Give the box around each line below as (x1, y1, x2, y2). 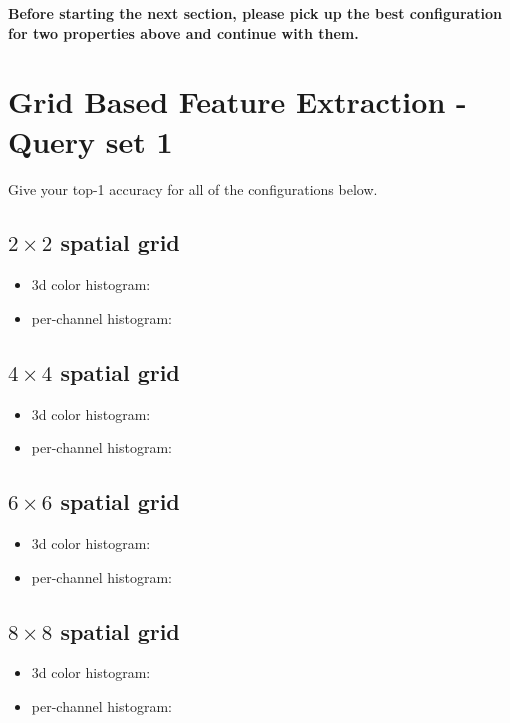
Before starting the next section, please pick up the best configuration (8, 3, 503, 23)
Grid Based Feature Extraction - (8, 81, 467, 122)
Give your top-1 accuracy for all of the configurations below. (8, 178, 378, 199)
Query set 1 (8, 120, 173, 161)
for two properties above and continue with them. (8, 22, 359, 43)
